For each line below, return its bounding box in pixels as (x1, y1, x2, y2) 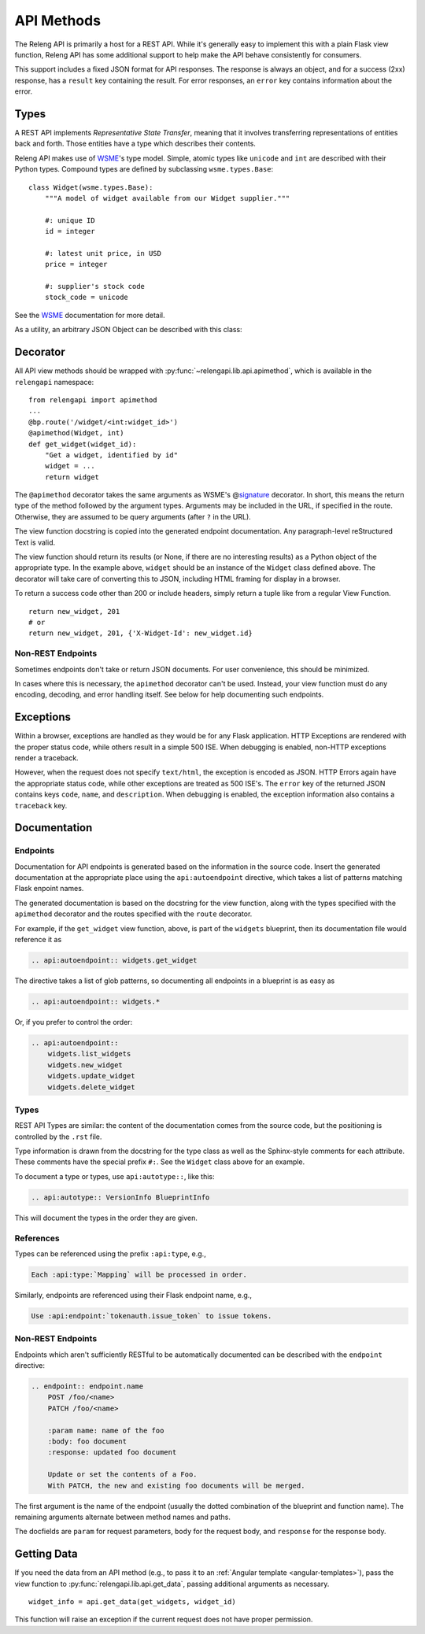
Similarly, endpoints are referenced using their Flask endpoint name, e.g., (14, 1290, 252, 1299)
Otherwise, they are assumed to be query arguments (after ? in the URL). (14, 512, 251, 521)
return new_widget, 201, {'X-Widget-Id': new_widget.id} (28, 629, 253, 638)
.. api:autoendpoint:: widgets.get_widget (31, 956, 198, 965)
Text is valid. (14, 538, 55, 547)
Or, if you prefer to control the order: (14, 1017, 133, 1026)
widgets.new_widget (47, 1060, 124, 1070)
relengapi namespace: (14, 377, 94, 386)
